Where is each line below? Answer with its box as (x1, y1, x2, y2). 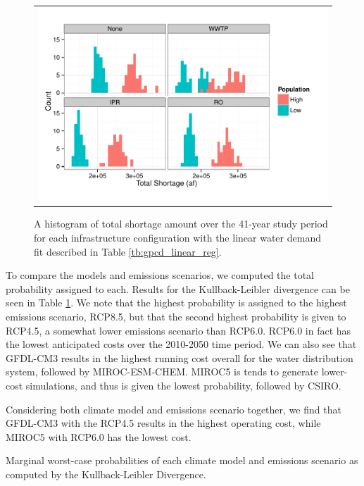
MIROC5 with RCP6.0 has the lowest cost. (6, 429, 192, 444)
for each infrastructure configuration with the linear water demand (34, 230, 321, 245)
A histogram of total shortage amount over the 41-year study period (34, 216, 328, 231)
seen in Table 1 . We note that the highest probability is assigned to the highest (6, 295, 347, 310)
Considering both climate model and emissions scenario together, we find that (6, 401, 341, 416)
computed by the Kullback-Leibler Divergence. (6, 466, 206, 481)
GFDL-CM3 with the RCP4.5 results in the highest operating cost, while (6, 416, 321, 430)
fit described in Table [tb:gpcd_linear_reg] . (34, 244, 222, 258)
